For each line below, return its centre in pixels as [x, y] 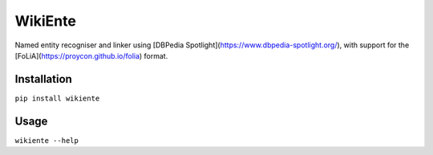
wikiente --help [47, 140]
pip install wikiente [57, 98]
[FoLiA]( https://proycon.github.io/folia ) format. [91, 55]
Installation [43, 79]
